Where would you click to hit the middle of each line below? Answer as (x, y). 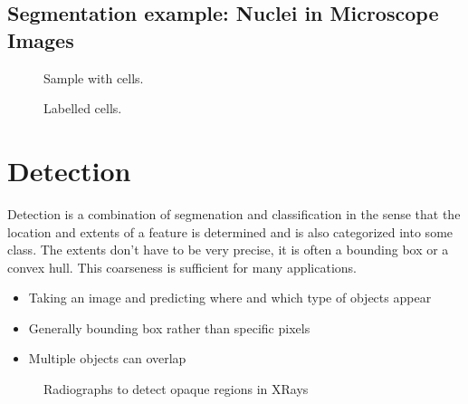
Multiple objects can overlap (107, 358)
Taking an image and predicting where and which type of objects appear (230, 298)
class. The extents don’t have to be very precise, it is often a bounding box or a (228, 250)
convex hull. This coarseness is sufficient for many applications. (182, 267)
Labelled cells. (83, 108)
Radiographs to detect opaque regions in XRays (176, 389)
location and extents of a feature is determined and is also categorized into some (230, 231)
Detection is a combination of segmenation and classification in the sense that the (234, 213)
